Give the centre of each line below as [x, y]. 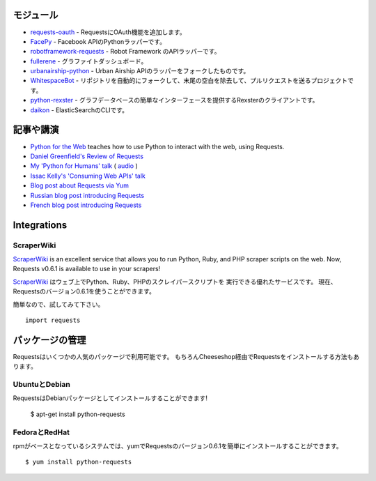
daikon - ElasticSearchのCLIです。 [79, 110]
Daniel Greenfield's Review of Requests [87, 156]
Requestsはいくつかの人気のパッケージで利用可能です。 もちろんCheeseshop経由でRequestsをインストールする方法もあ [186, 356]
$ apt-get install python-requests [78, 414]
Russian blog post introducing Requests [87, 195]
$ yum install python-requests [79, 462]
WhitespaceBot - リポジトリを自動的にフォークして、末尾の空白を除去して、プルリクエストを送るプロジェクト [189, 81]
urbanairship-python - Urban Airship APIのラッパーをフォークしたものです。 [140, 71]
